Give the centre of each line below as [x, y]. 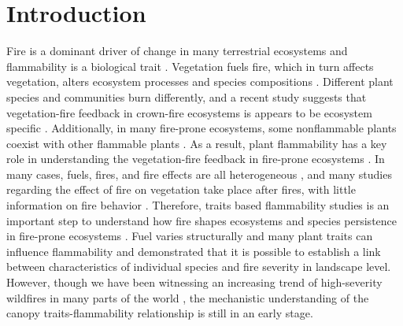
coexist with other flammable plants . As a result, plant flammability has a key [197, 143]
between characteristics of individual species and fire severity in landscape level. [199, 267]
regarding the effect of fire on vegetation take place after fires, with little [181, 189]
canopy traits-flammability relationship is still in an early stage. [160, 313]
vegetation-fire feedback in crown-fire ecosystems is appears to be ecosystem [189, 112]
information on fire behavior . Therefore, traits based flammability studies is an [198, 205]
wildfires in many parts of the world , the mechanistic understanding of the [188, 297]
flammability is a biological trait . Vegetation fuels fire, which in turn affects [190, 66]
